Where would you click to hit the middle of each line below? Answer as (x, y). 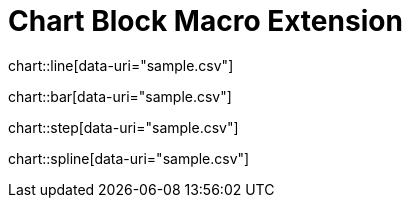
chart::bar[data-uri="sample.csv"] (120, 96)
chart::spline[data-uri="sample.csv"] (129, 158)
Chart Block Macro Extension (205, 21)
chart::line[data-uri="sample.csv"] (121, 65)
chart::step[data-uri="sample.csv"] (123, 127)
